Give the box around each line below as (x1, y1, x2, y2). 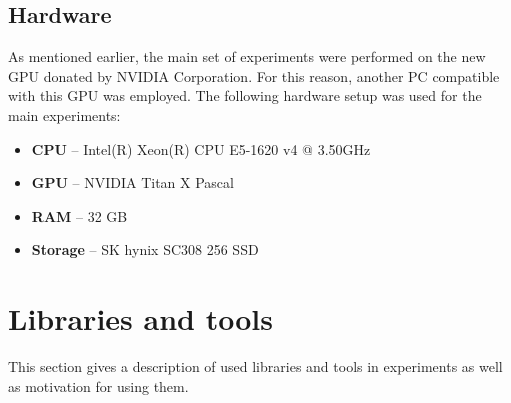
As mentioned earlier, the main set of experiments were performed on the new (8, 46, 486, 67)
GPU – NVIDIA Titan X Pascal (31, 172, 234, 193)
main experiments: (8, 104, 121, 125)
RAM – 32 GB (31, 205, 128, 226)
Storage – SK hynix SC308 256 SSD (31, 239, 259, 260)
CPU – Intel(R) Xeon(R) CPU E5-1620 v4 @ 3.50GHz (31, 138, 371, 159)
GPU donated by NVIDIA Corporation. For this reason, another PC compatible (8, 65, 500, 86)
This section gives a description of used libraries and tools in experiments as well (8, 356, 503, 377)
